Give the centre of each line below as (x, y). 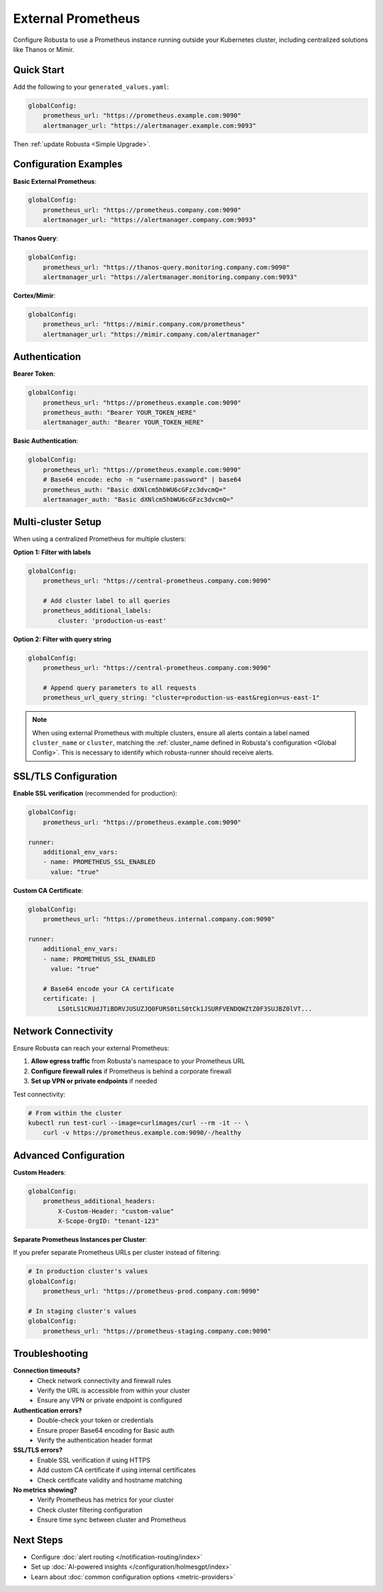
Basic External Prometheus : (55, 181)
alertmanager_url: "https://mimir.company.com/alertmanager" (151, 334)
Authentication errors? (48, 1410)
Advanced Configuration (69, 1155)
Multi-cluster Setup (57, 522)
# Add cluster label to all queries (106, 601)
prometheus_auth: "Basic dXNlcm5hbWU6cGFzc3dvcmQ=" (135, 489)
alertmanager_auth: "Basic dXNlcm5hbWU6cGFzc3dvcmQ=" (138, 499)
